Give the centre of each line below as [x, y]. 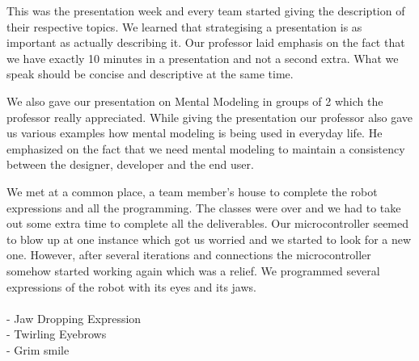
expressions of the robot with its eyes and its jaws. [131, 286]
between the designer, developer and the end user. [130, 164]
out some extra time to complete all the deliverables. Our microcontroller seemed [208, 223]
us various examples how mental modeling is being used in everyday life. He [195, 133]
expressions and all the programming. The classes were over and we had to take [204, 207]
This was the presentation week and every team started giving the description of [206, 10]
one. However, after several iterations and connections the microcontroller [189, 255]
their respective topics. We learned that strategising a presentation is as [184, 26]
